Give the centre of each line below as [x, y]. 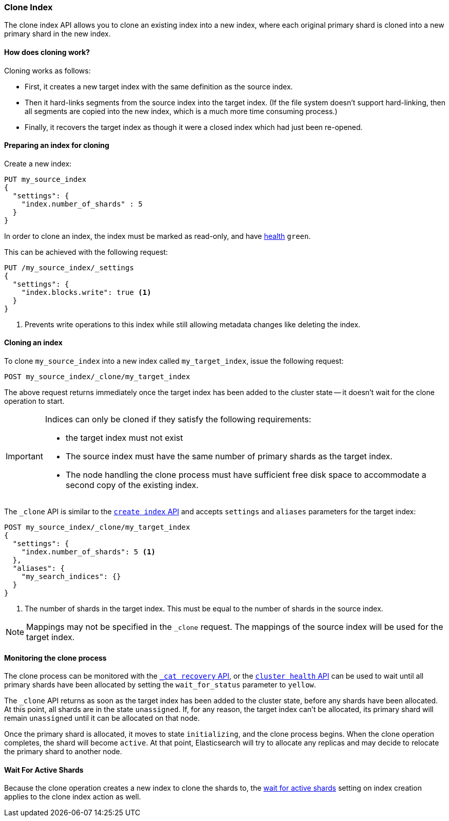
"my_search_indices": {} [71, 577]
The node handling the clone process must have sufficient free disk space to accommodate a [246, 475]
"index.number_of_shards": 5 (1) [89, 552]
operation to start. [34, 401]
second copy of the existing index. [132, 485]
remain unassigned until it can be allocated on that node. [102, 718]
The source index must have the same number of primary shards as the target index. [229, 456]
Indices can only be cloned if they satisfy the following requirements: [178, 419]
